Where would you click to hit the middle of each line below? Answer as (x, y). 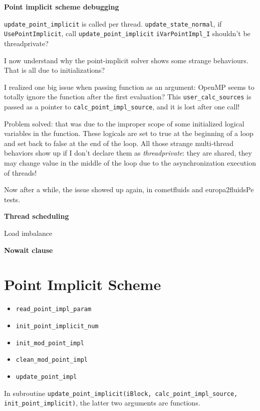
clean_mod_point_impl (52, 360)
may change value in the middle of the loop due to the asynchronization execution (130, 162)
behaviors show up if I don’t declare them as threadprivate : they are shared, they (128, 153)
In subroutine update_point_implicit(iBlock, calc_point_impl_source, (121, 393)
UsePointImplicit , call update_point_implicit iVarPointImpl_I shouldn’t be (127, 33)
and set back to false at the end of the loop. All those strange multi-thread (119, 143)
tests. (12, 199)
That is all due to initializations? (55, 70)
